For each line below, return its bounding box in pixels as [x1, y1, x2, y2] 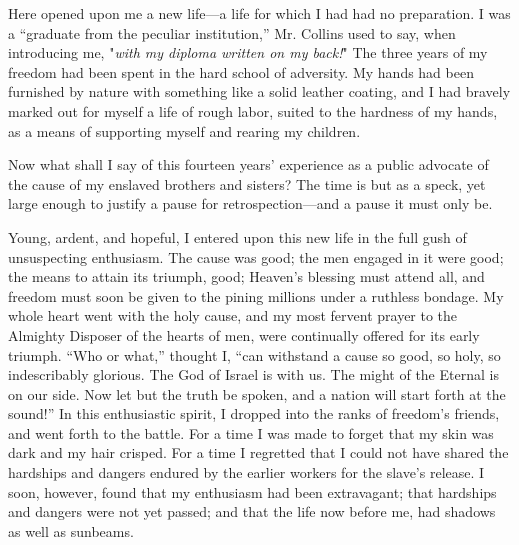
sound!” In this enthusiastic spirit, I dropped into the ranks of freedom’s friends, [8, 403, 500, 424]
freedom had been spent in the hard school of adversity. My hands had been [8, 61, 474, 82]
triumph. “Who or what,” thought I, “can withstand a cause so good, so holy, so [8, 344, 501, 365]
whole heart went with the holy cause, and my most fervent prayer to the [8, 305, 458, 326]
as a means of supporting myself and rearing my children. [8, 120, 361, 141]
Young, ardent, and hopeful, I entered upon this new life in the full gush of [8, 226, 467, 247]
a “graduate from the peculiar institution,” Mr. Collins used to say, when [8, 22, 456, 43]
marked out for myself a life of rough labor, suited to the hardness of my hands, [8, 100, 498, 121]
